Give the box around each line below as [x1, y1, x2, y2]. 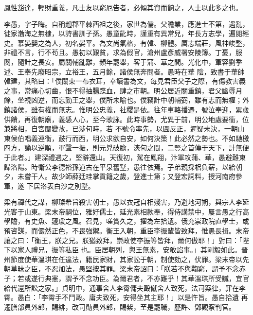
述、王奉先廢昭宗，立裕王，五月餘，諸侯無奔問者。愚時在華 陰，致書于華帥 [4, 66, 245, 76]
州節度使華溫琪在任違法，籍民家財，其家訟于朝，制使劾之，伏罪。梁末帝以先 [4, 254, 249, 264]
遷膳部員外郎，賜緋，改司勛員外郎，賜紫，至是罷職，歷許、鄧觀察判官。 [4, 301, 235, 312]
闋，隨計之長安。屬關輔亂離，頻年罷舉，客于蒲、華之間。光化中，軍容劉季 [4, 56, 242, 67]
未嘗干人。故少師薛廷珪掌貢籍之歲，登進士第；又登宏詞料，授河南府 [17, 171, 235, 181]
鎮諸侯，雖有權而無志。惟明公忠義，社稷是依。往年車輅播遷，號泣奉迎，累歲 [4, 104, 249, 114]
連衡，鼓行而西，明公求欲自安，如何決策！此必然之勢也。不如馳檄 [37, 133, 249, 143]
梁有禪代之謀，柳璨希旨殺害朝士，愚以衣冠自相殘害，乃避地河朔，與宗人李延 [4, 197, 249, 207]
